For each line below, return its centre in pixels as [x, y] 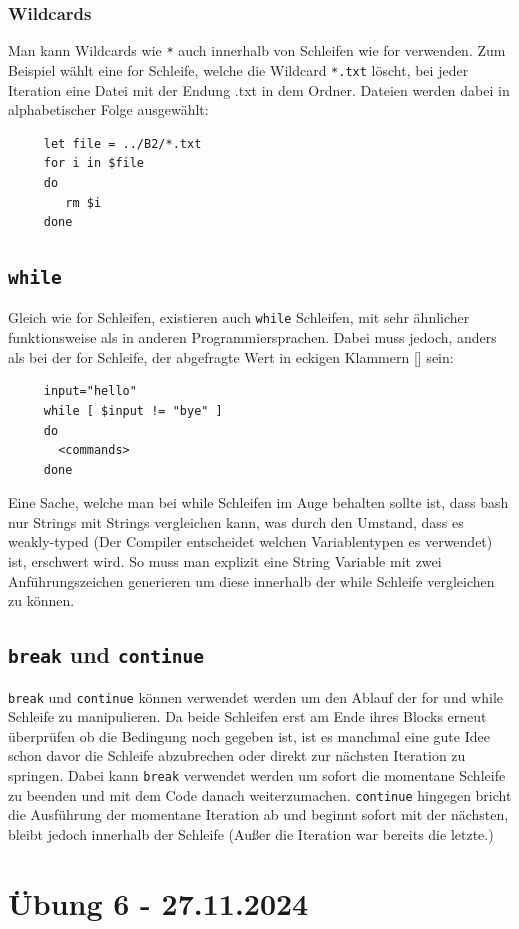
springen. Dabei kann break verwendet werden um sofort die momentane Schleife [257, 775]
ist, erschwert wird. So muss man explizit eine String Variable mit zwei [225, 561]
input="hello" [90, 391]
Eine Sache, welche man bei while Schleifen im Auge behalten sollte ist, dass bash [258, 502]
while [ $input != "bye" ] [133, 410]
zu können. [41, 600]
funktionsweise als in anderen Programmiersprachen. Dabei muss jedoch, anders [252, 337]
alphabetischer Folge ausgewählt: [108, 109]
